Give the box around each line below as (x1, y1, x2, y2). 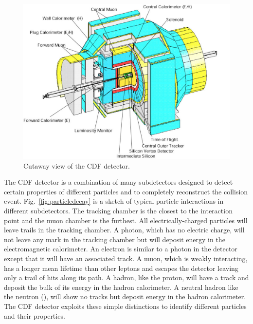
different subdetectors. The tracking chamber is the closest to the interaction (4, 205, 233, 215)
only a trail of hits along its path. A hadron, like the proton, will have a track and (4, 272, 249, 283)
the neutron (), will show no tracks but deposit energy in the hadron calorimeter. (4, 291, 246, 302)
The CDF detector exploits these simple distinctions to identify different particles (4, 301, 247, 311)
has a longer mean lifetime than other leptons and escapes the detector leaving (4, 263, 238, 273)
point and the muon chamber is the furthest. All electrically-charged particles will (4, 215, 248, 225)
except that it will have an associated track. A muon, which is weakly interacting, (4, 253, 248, 263)
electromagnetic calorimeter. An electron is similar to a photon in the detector (4, 244, 237, 254)
